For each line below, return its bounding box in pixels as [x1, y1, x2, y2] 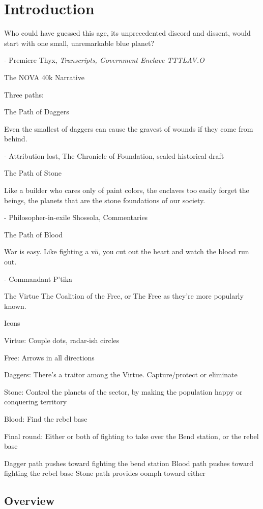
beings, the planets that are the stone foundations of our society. [4, 195, 206, 205]
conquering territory [4, 396, 67, 407]
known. [4, 300, 26, 311]
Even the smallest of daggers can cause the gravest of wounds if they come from [4, 123, 253, 134]
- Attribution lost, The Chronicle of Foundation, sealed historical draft [4, 150, 224, 161]
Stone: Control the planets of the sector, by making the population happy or [4, 386, 243, 397]
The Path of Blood [4, 229, 63, 239]
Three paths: [4, 89, 44, 100]
